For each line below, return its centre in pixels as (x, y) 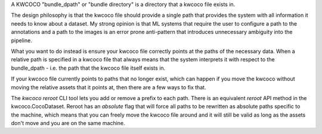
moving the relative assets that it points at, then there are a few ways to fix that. (109, 87)
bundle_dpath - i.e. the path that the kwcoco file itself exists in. (88, 68)
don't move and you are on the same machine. (68, 123)
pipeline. (21, 40)
